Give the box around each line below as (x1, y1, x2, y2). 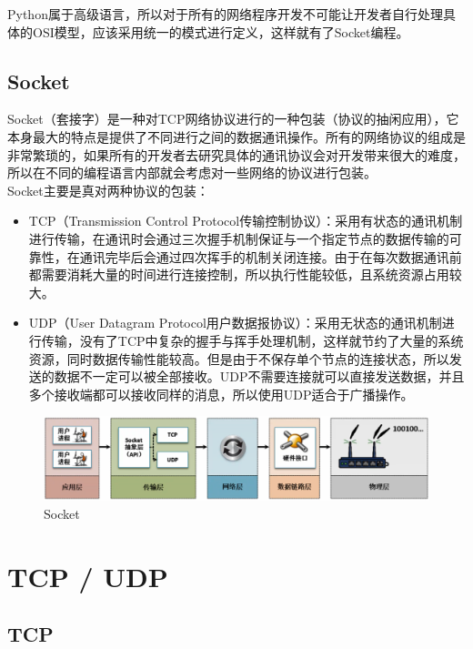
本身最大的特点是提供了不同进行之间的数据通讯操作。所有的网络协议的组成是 (7, 127, 466, 146)
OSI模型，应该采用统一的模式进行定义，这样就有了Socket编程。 (32, 22, 409, 41)
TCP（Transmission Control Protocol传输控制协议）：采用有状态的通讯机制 (28, 211, 463, 230)
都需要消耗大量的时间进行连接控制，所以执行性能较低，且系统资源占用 (28, 265, 449, 284)
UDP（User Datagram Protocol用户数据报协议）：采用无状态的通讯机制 (28, 313, 442, 332)
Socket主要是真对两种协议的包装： (7, 180, 209, 199)
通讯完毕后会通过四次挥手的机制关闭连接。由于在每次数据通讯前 (79, 247, 462, 266)
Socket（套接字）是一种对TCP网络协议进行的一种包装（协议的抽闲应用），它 (7, 109, 459, 128)
